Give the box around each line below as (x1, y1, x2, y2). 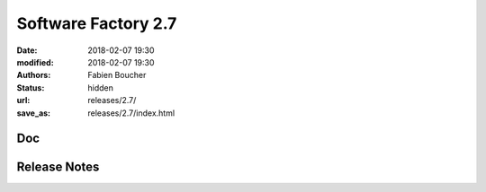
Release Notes (16, 160, 100, 175)
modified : (16, 57, 54, 67)
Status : (16, 82, 45, 93)
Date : (16, 45, 38, 56)
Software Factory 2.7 (16, 13, 177, 33)
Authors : (16, 70, 51, 81)
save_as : (16, 108, 51, 118)
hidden (87, 82, 114, 93)
